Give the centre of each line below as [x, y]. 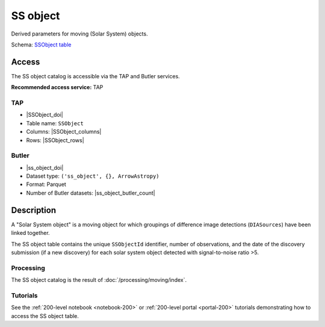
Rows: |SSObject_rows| [55, 140]
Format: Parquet [46, 184]
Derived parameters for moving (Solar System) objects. [79, 34]
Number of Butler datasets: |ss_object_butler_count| [91, 193]
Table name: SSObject [55, 123]
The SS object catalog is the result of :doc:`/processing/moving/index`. [99, 280]
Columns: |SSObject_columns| [64, 132]
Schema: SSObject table [41, 45]
